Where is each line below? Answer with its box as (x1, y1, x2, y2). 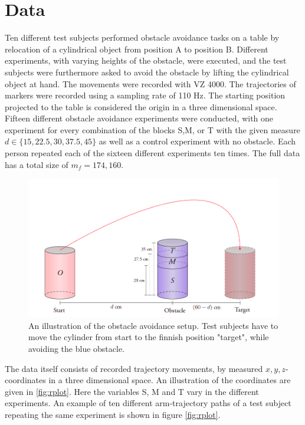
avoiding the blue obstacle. (28, 342, 125, 354)
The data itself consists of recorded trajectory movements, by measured (5, 362, 263, 374)
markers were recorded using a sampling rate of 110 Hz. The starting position (5, 89, 286, 101)
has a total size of (5, 158, 68, 170)
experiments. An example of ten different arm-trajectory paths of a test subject (5, 397, 291, 409)
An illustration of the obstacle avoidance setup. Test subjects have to (28, 319, 278, 331)
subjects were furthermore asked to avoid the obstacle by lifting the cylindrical (5, 65, 289, 78)
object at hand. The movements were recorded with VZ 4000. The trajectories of (5, 77, 296, 90)
